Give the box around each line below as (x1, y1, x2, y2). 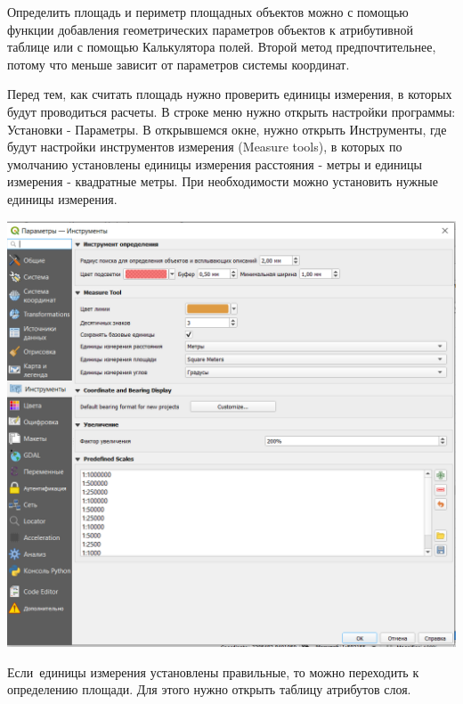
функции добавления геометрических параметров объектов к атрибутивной (7, 20, 413, 38)
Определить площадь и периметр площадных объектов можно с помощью (7, 3, 409, 20)
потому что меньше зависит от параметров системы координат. (7, 54, 350, 73)
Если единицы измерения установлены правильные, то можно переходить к (7, 662, 419, 681)
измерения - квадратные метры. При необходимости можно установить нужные (7, 172, 438, 191)
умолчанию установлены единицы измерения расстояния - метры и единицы (7, 154, 422, 173)
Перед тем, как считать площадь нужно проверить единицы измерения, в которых (7, 85, 452, 103)
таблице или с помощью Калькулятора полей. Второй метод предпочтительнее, (7, 37, 436, 56)
